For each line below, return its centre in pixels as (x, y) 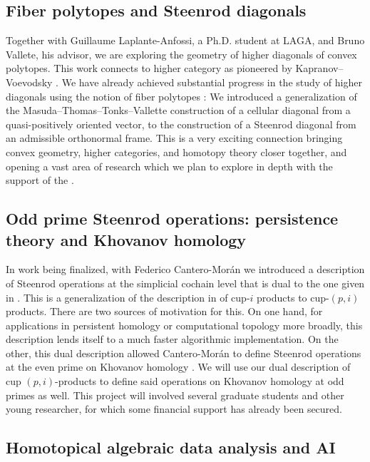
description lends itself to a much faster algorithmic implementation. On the (172, 339)
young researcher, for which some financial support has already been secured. (174, 409)
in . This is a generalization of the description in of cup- (128, 297)
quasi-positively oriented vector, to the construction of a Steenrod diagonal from (181, 124)
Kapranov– (319, 68)
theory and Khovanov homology (126, 239)
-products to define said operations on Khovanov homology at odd (200, 381)
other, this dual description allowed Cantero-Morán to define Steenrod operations (184, 353)
